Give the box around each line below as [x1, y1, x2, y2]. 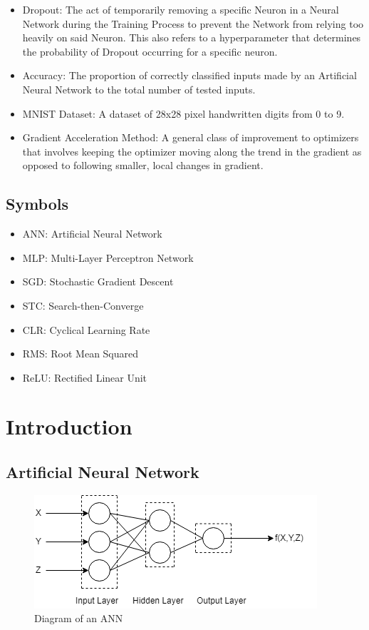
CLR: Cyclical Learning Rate [22, 322, 150, 337]
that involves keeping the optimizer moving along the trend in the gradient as [22, 143, 362, 158]
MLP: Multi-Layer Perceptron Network [22, 250, 194, 265]
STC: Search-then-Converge [22, 298, 144, 313]
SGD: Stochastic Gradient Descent [22, 274, 174, 289]
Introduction [6, 412, 132, 441]
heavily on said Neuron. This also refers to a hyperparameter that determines [22, 30, 361, 45]
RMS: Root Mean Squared [22, 346, 139, 361]
